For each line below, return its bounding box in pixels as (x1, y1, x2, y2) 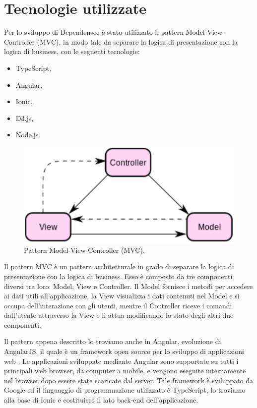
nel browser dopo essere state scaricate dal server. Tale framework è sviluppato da (4, 375, 254, 385)
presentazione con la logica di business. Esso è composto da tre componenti (4, 271, 233, 281)
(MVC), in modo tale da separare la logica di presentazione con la (37, 36, 238, 47)
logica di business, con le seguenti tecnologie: (4, 46, 140, 57)
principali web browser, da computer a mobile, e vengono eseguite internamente (4, 365, 246, 376)
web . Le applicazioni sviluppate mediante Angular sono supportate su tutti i (4, 355, 239, 366)
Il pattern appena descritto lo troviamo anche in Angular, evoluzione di (4, 336, 221, 347)
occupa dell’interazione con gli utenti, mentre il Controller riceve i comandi (4, 300, 232, 310)
